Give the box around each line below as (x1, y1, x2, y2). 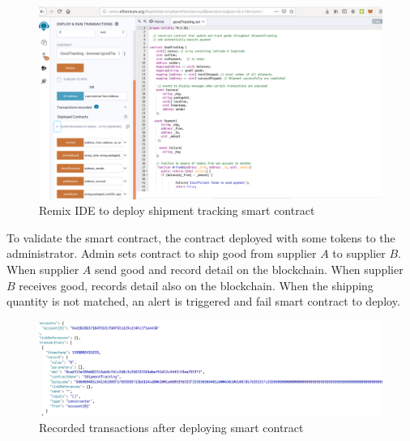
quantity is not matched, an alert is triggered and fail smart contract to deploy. (6, 293, 400, 310)
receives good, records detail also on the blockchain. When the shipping (19, 276, 374, 293)
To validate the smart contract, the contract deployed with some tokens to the (6, 229, 395, 246)
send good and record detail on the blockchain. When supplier (95, 261, 404, 278)
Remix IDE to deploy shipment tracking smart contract (39, 202, 315, 219)
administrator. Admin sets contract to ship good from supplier (6, 245, 317, 262)
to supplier (332, 245, 386, 262)
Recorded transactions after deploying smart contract (39, 418, 304, 435)
